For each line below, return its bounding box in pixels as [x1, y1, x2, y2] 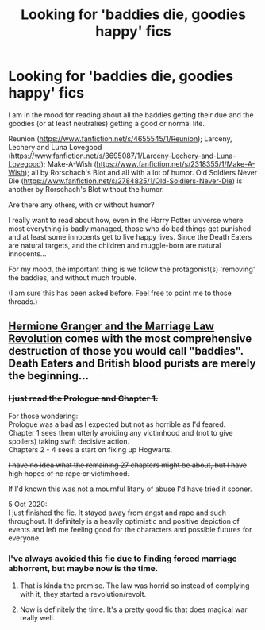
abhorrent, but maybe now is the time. [8, 563, 159, 574]
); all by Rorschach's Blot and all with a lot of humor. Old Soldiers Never [24, 167, 258, 177]
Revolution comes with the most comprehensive [8, 332, 252, 346]
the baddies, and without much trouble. [8, 272, 137, 282]
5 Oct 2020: [8, 499, 48, 509]
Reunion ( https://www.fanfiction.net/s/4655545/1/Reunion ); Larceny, [8, 133, 232, 144]
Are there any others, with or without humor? [8, 200, 155, 209]
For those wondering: [8, 411, 79, 421]
